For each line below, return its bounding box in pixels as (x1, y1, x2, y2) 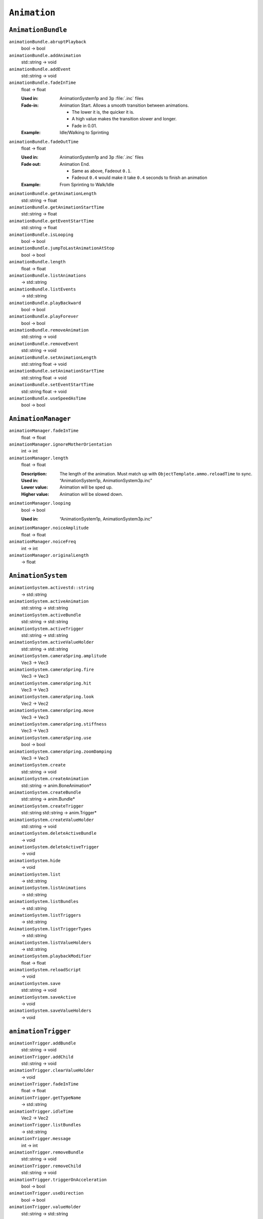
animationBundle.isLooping (9, 232, 74, 237)
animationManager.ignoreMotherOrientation (9, 442, 112, 447)
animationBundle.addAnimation (9, 53, 81, 58)
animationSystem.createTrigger (9, 803, 84, 809)
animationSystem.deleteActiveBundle (9, 830, 97, 836)
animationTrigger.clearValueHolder (9, 1068, 94, 1073)
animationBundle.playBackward (9, 300, 81, 306)
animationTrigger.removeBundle (9, 1149, 84, 1155)
